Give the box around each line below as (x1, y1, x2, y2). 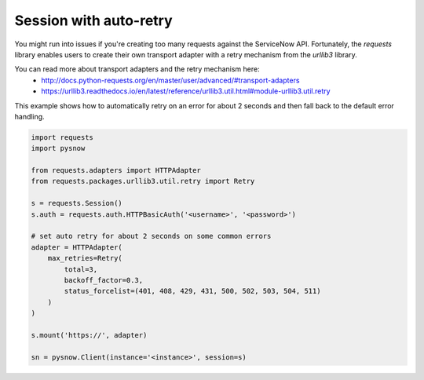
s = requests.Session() (31, 199, 123, 208)
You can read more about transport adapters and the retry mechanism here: (14, 64, 260, 74)
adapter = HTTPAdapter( (31, 243, 123, 251)
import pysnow (31, 144, 86, 153)
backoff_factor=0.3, (64, 276, 144, 284)
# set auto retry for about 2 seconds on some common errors (31, 232, 272, 241)
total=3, (64, 265, 98, 274)
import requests (31, 133, 94, 141)
